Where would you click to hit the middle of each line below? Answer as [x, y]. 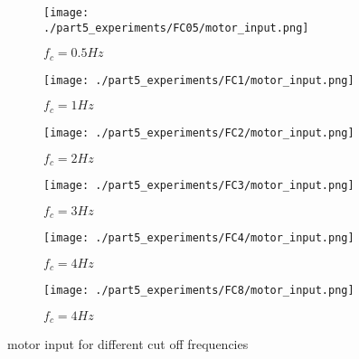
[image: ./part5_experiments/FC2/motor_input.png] [199, 132]
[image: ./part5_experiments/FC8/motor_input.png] [199, 291]
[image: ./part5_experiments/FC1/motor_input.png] [199, 80]
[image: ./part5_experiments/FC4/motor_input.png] [199, 238]
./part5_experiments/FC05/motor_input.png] [176, 28]
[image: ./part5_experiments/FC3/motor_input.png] [199, 185]
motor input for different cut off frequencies [128, 344]
